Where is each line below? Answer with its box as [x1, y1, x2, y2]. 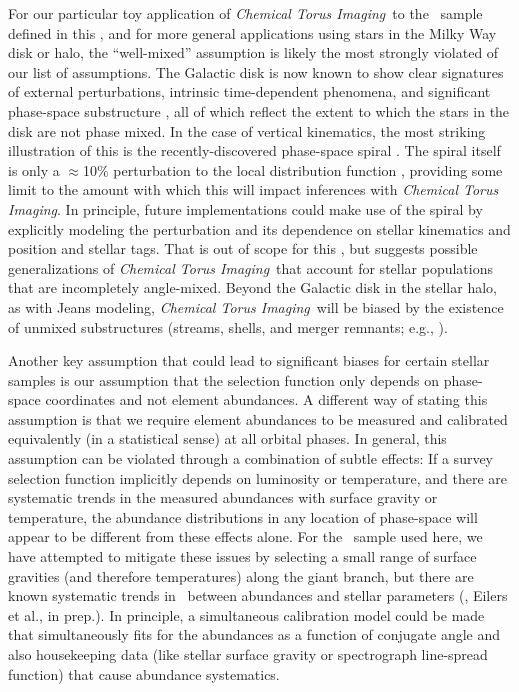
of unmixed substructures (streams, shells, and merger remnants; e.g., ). [8, 316, 448, 337]
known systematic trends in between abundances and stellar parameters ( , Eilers [8, 585, 508, 606]
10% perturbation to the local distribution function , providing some [83, 159, 503, 180]
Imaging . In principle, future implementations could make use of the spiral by [8, 198, 483, 219]
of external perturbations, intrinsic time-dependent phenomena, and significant [8, 81, 491, 102]
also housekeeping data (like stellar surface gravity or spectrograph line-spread [8, 644, 488, 664]
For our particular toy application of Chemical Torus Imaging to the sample [8, 3, 483, 23]
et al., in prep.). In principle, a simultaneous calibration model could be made [8, 604, 485, 625]
